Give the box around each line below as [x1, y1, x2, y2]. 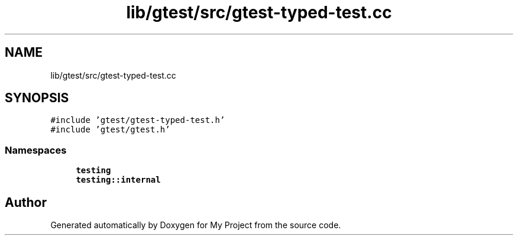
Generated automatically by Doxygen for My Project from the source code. [50, 220, 341, 231]
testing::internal [76, 175, 161, 185]
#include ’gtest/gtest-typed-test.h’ [50, 115, 225, 125]
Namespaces [5, 144, 67, 156]
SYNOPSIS [5, 90, 69, 106]
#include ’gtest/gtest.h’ [50, 125, 170, 135]
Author [5, 194, 47, 210]
